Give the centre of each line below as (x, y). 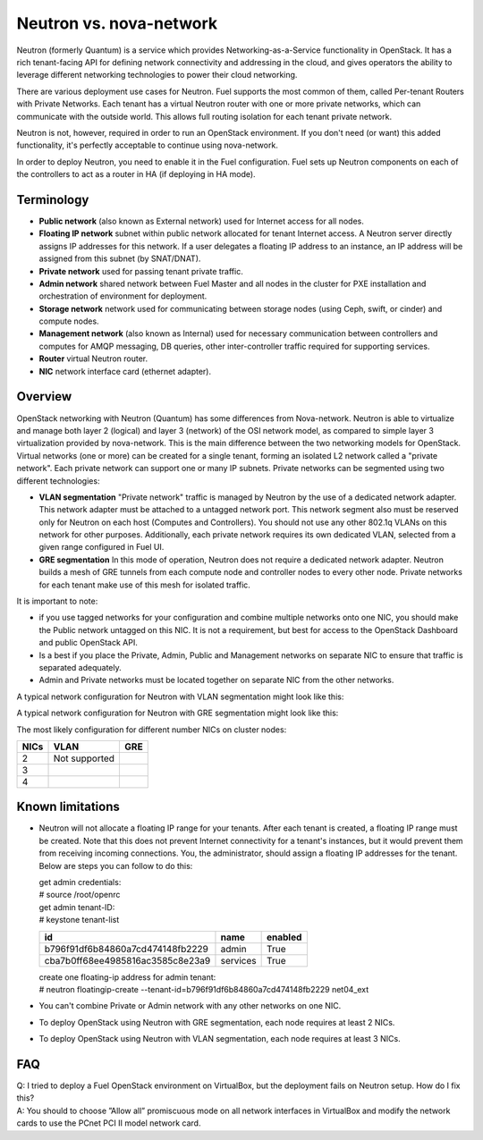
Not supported (84, 758)
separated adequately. (80, 667)
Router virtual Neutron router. (93, 359)
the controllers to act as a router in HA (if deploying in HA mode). (136, 174)
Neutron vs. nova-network (117, 23)
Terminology (53, 200)
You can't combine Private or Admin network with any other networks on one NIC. (190, 1006)
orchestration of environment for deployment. (123, 296)
